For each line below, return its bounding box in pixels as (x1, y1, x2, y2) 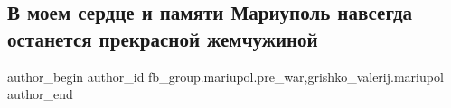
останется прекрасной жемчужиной (7, 24, 318, 52)
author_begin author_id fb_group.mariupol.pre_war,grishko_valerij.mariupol (7, 67, 444, 85)
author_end (7, 85, 73, 103)
